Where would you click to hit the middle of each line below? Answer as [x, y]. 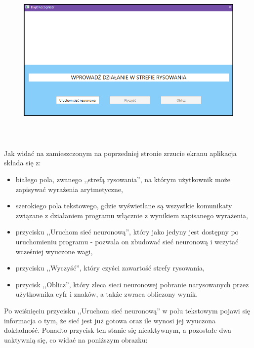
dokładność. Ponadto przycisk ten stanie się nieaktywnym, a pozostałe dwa [118, 330]
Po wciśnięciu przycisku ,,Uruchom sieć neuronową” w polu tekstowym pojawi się [127, 310]
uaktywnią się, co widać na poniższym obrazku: [76, 339]
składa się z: [22, 163]
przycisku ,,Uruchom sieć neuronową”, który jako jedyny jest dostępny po [127, 232]
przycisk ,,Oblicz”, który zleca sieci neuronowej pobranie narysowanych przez [132, 284]
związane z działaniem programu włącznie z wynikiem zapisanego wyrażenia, [132, 215]
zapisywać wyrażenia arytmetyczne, [69, 189]
